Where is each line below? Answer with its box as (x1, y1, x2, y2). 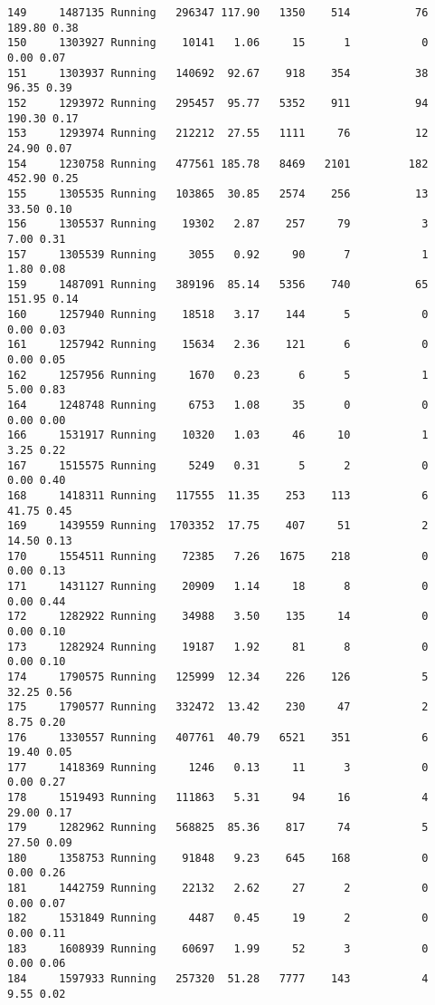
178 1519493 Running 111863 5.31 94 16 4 (7, 791, 429, 805)
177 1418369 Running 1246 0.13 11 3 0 (7, 760, 429, 774)
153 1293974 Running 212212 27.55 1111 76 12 (7, 127, 429, 140)
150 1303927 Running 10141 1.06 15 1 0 (7, 36, 429, 50)
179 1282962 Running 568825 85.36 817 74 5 (7, 821, 429, 835)
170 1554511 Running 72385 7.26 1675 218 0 (7, 549, 429, 563)
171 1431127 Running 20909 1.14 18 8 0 (7, 579, 429, 593)
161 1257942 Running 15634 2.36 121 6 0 (7, 338, 429, 352)
